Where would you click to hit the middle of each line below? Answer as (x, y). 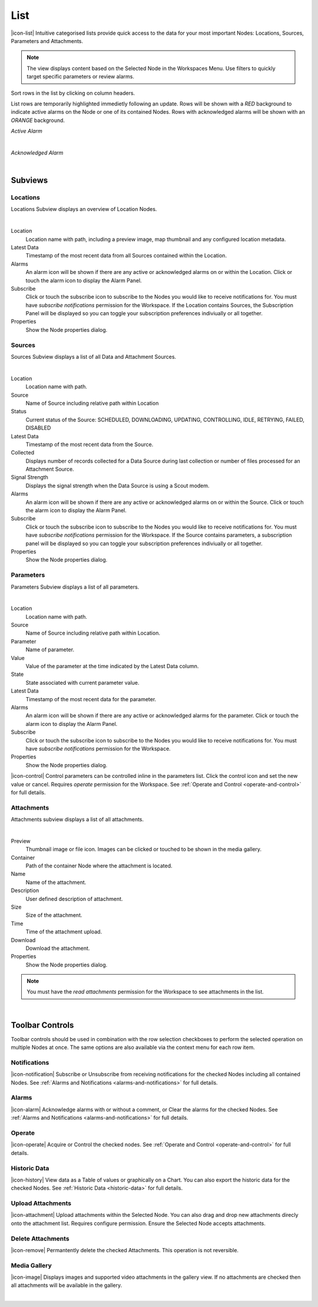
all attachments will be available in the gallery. (67, 1285)
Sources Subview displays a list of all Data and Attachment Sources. (94, 357)
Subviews (29, 181)
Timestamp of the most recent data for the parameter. (91, 699)
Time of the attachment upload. (64, 932)
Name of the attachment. (56, 882)
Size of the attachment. (54, 915)
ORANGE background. (38, 120)
